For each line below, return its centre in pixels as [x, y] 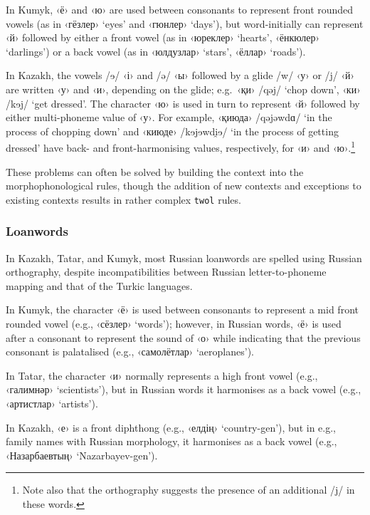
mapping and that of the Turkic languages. [99, 285]
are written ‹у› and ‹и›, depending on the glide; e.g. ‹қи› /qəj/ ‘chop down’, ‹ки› [183, 89]
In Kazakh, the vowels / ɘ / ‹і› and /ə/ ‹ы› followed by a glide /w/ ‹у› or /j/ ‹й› [180, 75]
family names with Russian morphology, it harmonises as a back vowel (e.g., [171, 441]
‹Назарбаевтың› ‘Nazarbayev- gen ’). [82, 455]
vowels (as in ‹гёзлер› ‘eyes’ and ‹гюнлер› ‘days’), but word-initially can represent [185, 23]
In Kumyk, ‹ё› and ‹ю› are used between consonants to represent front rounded [180, 9]
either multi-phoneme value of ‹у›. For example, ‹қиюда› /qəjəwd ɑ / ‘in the [169, 117]
